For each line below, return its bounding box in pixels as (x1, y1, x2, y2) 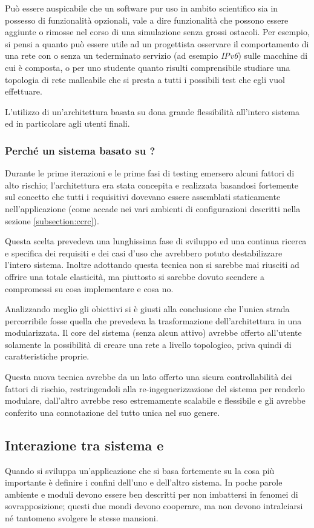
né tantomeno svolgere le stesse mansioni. (5, 512, 159, 524)
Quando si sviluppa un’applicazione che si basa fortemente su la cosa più (5, 464, 275, 476)
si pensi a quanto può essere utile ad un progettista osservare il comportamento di (5, 37, 309, 50)
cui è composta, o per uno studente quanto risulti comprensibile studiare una (5, 61, 290, 73)
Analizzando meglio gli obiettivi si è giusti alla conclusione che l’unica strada (5, 302, 290, 315)
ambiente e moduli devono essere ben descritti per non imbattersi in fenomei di (5, 487, 298, 500)
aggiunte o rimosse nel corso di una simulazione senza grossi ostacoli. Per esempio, (5, 25, 310, 38)
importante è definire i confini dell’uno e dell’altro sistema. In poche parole (5, 476, 283, 489)
